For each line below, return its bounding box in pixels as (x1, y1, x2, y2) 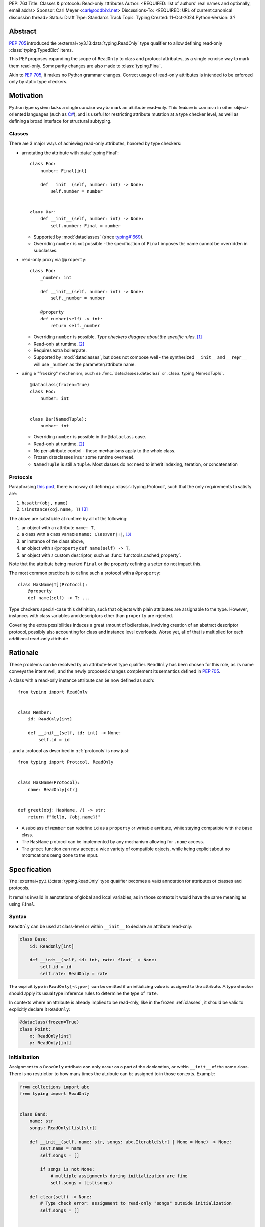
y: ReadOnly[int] (29, 1040, 72, 1045)
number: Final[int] (40, 168, 87, 174)
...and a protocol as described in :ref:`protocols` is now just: (9, 747, 130, 753)
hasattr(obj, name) (21, 500, 68, 506)
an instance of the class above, (21, 538, 84, 544)
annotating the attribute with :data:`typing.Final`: (21, 150, 119, 156)
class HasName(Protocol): (18, 780, 80, 785)
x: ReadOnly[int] (29, 1033, 72, 1039)
